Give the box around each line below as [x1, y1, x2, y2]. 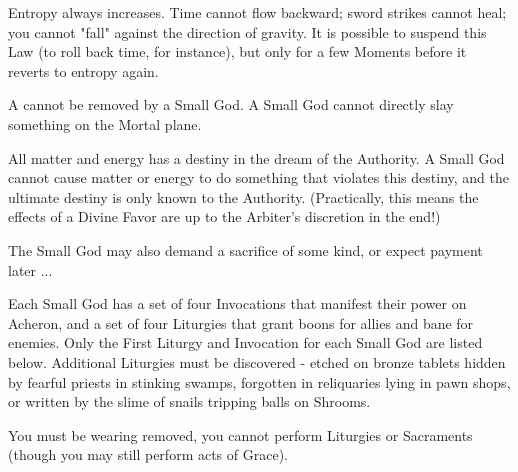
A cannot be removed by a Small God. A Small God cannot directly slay [8, 94, 454, 115]
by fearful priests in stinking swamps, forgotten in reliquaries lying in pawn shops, [8, 371, 511, 392]
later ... [8, 259, 53, 280]
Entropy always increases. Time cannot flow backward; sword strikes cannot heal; [8, 2, 507, 22]
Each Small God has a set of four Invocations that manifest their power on [8, 293, 467, 314]
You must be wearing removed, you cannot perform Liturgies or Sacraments [8, 424, 473, 445]
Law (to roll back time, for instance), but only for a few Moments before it [8, 41, 467, 62]
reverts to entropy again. [8, 60, 159, 81]
